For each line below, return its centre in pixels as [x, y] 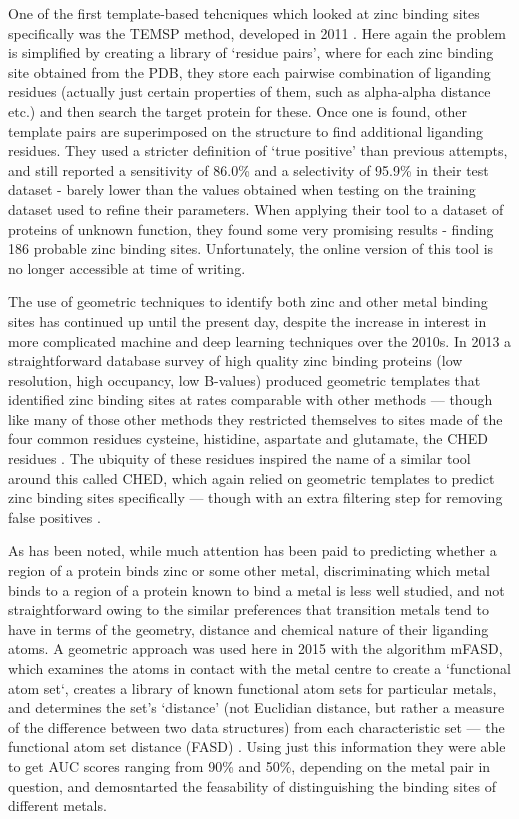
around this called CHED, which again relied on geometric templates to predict [251, 477]
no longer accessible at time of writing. [127, 267]
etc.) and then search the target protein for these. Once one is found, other [237, 110]
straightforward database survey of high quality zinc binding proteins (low [235, 360]
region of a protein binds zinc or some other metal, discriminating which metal [249, 570]
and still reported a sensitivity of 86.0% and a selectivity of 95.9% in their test [248, 169]
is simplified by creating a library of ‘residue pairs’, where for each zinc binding [251, 52]
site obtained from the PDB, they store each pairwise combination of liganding [249, 71]
